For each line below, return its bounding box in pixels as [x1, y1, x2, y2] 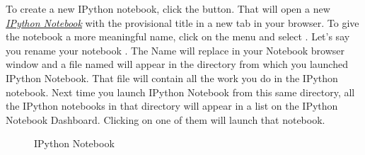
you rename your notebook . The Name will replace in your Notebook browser [6, 42, 345, 57]
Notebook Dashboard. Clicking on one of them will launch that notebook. [6, 112, 325, 127]
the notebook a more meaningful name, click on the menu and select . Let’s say [6, 29, 350, 44]
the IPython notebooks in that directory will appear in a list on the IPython [6, 98, 338, 113]
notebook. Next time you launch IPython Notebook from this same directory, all [6, 84, 355, 99]
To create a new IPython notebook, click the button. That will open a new [6, 1, 330, 16]
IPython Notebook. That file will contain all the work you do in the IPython [6, 70, 338, 85]
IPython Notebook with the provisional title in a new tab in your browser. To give [6, 15, 359, 30]
